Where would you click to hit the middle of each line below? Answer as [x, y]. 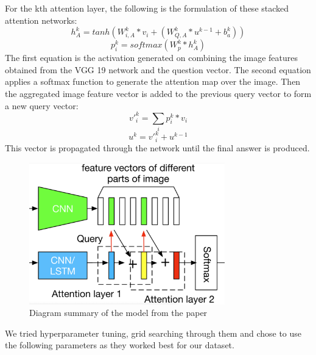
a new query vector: [42, 105]
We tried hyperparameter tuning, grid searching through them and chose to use [153, 333]
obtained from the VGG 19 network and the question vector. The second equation [158, 69]
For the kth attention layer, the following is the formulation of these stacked [147, 8]
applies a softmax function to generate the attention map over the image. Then [153, 81]
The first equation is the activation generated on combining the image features [151, 58]
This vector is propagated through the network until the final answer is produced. [157, 147]
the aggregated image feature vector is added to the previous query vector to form [158, 93]
